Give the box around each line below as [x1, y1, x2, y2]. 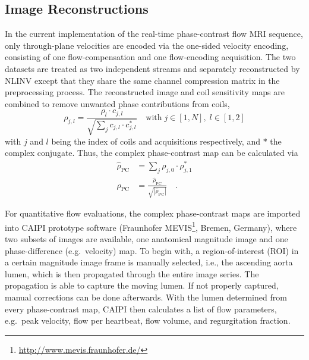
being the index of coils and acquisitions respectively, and [51, 134, 260, 147]
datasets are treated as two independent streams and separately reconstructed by [5, 62, 300, 74]
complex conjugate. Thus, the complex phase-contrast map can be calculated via [5, 146, 298, 159]
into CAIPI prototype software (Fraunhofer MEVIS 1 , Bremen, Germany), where [5, 219, 297, 233]
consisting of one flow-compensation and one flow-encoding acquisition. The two [5, 51, 296, 63]
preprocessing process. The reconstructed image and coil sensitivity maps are [5, 86, 285, 98]
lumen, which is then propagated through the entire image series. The [5, 267, 259, 280]
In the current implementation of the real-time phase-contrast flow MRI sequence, [5, 27, 303, 40]
